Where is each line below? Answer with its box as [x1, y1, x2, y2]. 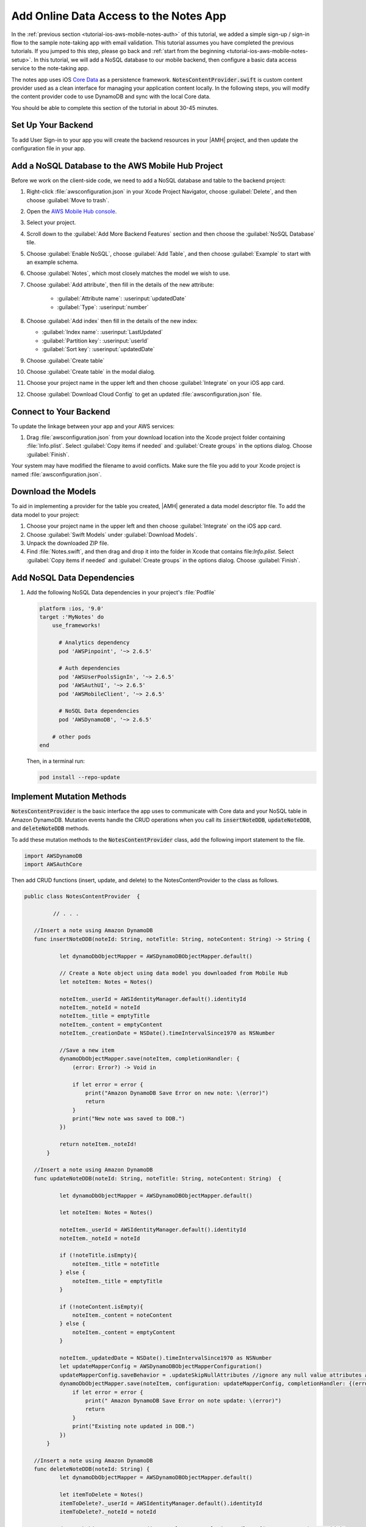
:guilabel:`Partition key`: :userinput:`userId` [41, 337, 149, 344]
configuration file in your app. [11, 144, 85, 152]
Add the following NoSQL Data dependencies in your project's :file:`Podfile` [26, 588, 216, 596]
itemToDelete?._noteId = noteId [59, 1509, 157, 1515]
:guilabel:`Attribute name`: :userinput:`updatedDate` [57, 295, 187, 302]
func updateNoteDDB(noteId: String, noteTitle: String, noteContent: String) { [34, 1175, 282, 1182]
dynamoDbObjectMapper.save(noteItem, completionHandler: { [59, 1055, 240, 1062]
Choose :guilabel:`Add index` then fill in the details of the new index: [26, 317, 198, 324]
